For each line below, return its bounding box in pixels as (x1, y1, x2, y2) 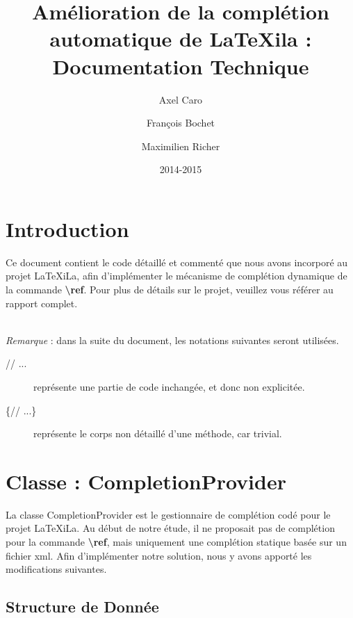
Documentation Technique (52, 51, 309, 80)
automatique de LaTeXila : (49, 24, 312, 53)
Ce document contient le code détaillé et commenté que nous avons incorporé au (6, 254, 348, 269)
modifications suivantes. (6, 562, 107, 576)
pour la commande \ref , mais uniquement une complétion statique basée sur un (6, 535, 347, 549)
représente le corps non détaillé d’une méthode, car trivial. (33, 426, 282, 441)
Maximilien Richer (141, 138, 220, 153)
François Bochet (146, 115, 215, 130)
